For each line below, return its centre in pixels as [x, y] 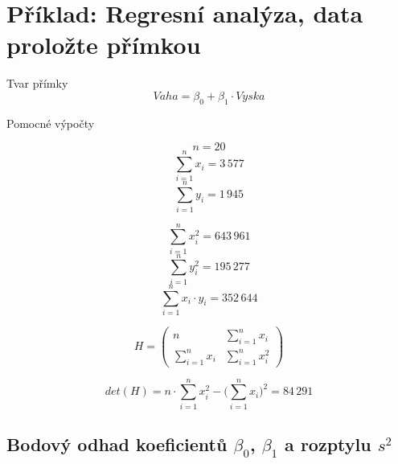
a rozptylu [328, 444]
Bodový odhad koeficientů [117, 444]
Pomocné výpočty [51, 123]
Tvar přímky [37, 83]
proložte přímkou [104, 45]
